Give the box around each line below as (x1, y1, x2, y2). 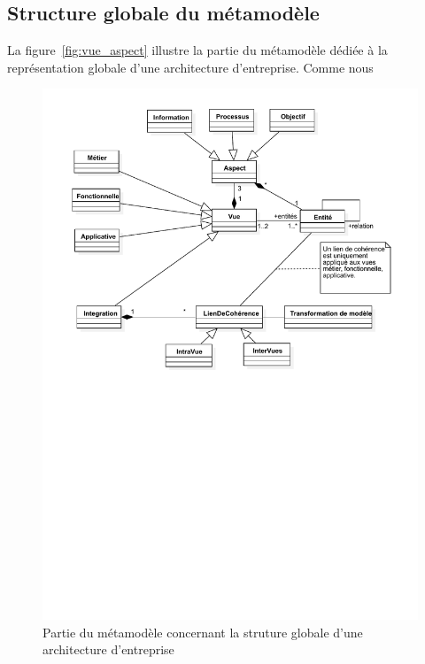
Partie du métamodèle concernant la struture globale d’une (42, 622, 363, 641)
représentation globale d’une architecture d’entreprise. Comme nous (7, 58, 374, 76)
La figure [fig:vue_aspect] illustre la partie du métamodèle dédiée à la (7, 41, 388, 59)
